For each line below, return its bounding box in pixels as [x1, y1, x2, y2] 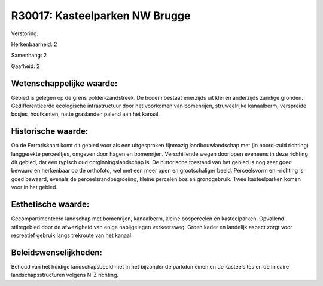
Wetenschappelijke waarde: [11, 78, 118, 88]
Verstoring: [11, 30, 39, 37]
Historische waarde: [11, 126, 89, 137]
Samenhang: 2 [11, 51, 47, 59]
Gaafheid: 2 [11, 63, 40, 70]
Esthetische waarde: [11, 199, 90, 210]
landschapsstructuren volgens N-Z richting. [11, 272, 119, 279]
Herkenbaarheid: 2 [11, 41, 57, 48]
